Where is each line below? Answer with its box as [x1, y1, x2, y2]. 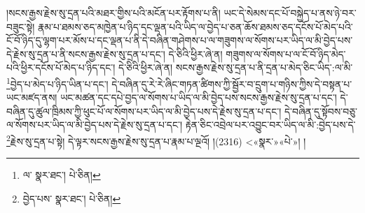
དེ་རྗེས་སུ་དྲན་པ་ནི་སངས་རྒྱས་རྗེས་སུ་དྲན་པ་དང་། [6, 46, 165, 61]
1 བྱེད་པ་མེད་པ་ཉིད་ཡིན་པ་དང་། [6, 74, 109, 91]
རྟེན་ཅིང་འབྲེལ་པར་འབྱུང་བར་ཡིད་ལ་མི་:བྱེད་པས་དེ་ [185, 117, 356, 132]
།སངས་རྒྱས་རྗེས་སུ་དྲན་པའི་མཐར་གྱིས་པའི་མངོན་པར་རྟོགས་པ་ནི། [6, 6, 221, 20]
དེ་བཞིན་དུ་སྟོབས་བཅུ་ [284, 103, 358, 118]
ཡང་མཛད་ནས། [6, 90, 57, 105]
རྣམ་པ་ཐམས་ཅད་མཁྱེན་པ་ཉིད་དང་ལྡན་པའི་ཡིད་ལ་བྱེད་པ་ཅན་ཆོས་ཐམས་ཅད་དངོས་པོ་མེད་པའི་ [37, 19, 353, 34]
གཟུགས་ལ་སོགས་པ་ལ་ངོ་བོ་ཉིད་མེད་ [226, 46, 346, 61]
